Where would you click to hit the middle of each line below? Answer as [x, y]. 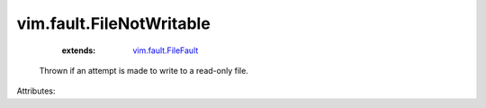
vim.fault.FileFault [166, 50]
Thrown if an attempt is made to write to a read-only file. [144, 70]
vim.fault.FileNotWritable [113, 23]
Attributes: [36, 91]
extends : [79, 50]
